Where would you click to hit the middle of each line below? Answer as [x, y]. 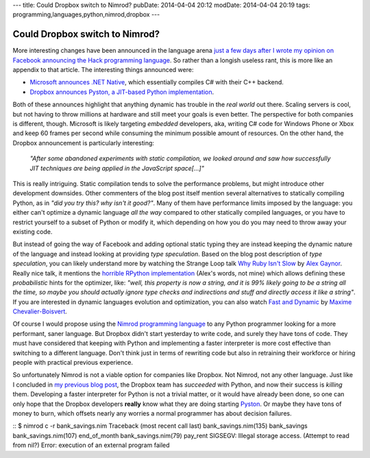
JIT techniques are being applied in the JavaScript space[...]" [117, 168]
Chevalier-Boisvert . [40, 311]
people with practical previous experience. [73, 363]
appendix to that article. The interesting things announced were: [103, 70]
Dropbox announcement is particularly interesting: [83, 143]
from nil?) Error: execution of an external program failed [91, 445]
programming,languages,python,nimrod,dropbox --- [86, 14]
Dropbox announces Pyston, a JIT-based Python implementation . [122, 92]
